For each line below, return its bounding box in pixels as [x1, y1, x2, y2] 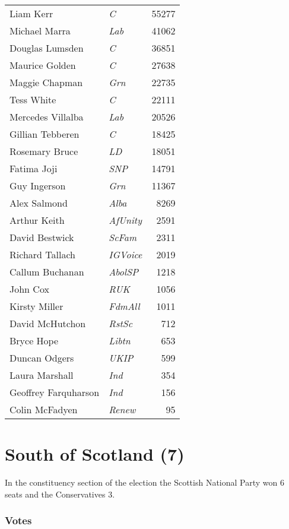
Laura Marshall [9, 368, 74, 382]
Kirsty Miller [9, 299, 63, 313]
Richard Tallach [9, 248, 75, 261]
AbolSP [109, 265, 138, 278]
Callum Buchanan [9, 265, 84, 278]
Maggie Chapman [9, 75, 83, 89]
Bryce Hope [9, 334, 59, 347]
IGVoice [109, 248, 142, 261]
